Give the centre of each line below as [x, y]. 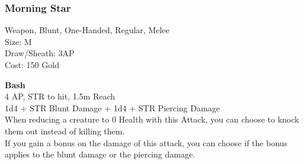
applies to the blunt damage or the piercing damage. [100, 154]
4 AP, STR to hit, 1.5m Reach [60, 96]
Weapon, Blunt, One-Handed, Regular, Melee [87, 30]
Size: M [18, 41]
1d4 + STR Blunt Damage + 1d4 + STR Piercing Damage [112, 107]
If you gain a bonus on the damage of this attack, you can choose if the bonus [146, 142]
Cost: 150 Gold [32, 65]
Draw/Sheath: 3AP [40, 53]
